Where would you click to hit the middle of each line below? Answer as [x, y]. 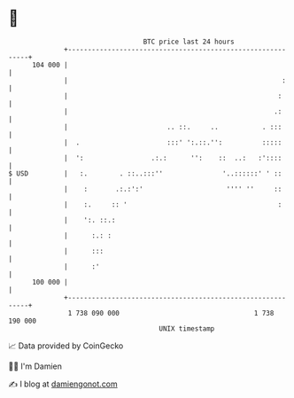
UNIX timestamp [187, 328]
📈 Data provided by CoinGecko [66, 346]
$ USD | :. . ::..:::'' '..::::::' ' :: [145, 173]
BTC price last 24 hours [189, 42]
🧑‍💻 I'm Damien [35, 366]
